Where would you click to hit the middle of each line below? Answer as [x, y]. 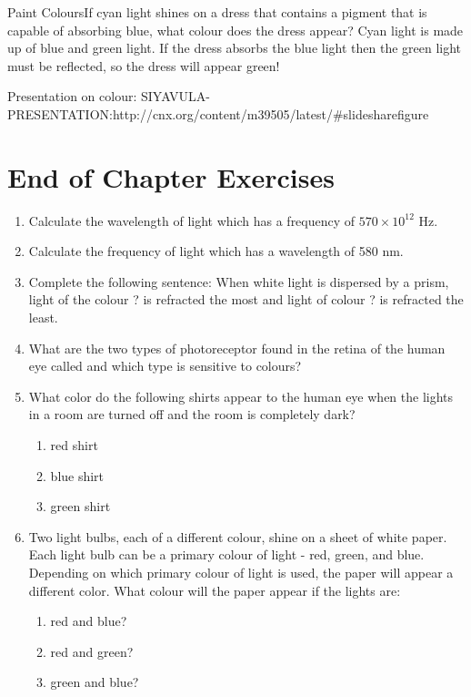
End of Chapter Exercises [171, 176]
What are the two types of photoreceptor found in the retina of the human [237, 348]
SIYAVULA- [175, 96]
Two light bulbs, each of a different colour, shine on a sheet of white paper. [238, 536]
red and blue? [89, 621]
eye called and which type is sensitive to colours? [165, 366]
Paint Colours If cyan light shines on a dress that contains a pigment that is [217, 12]
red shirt [74, 445]
